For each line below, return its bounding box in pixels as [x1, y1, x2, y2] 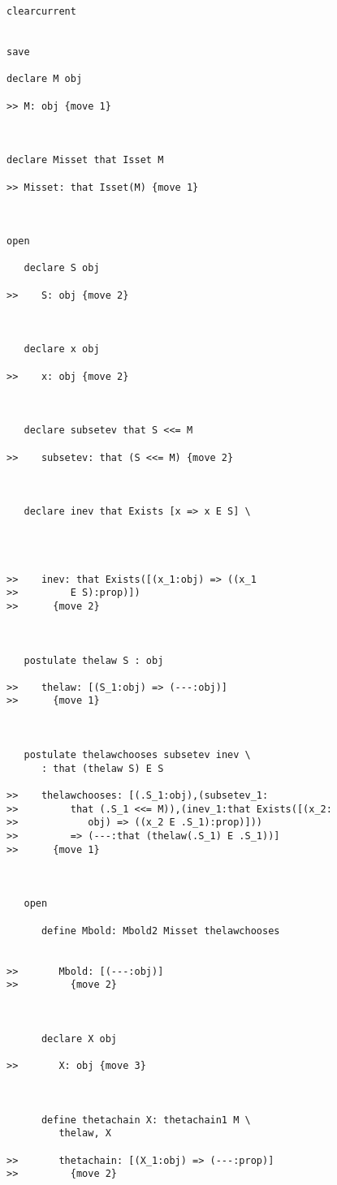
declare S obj [24, 262, 100, 274]
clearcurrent [6, 6, 76, 17]
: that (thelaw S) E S [41, 762, 164, 774]
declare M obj [6, 73, 83, 85]
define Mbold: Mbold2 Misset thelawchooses [41, 924, 280, 937]
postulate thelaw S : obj [24, 654, 164, 666]
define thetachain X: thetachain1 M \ [41, 1114, 251, 1126]
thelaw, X [58, 1127, 111, 1140]
